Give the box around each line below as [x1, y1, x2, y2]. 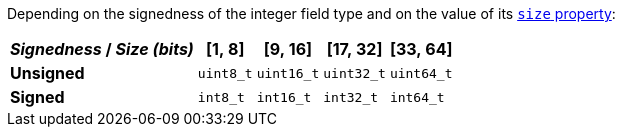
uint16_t [256, 65, 320, 81]
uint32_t [323, 65, 386, 81]
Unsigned [10, 63, 85, 83]
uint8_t [197, 65, 253, 81]
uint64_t [389, 65, 453, 81]
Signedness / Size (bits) [10, 39, 194, 59]
